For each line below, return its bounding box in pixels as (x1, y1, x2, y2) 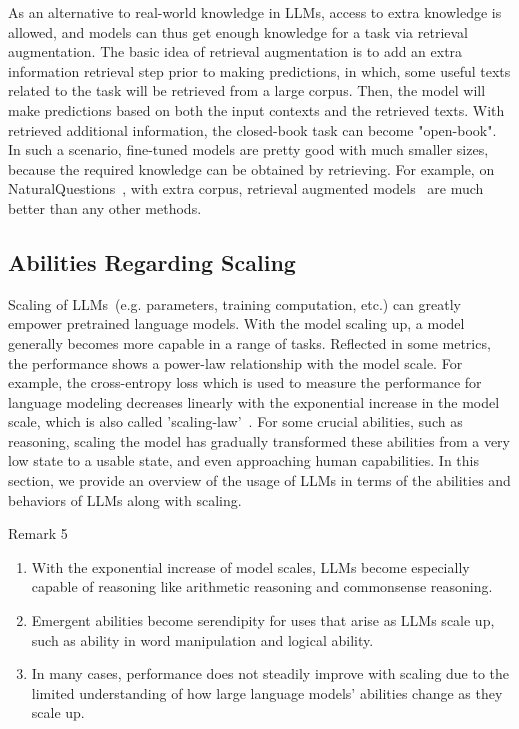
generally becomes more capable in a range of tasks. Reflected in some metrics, (8, 332, 491, 353)
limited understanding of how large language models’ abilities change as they (31, 682, 503, 703)
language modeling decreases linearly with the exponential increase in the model (8, 391, 500, 412)
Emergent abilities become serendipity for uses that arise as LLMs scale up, (31, 610, 495, 631)
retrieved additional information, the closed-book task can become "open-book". (8, 119, 497, 140)
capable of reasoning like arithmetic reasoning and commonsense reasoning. (31, 576, 493, 597)
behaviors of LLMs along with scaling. (8, 489, 242, 510)
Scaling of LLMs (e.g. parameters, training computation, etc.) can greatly (8, 293, 461, 314)
